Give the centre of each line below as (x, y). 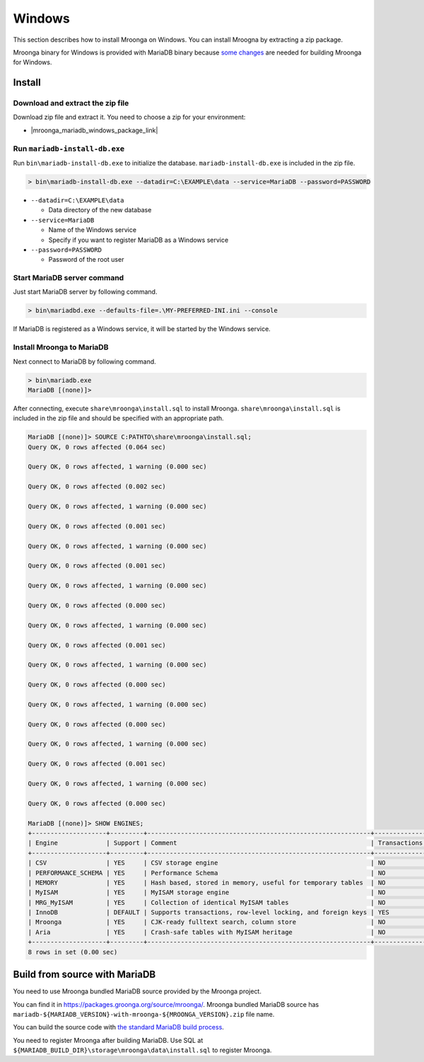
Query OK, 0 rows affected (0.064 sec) (97, 447)
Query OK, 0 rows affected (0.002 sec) (97, 487)
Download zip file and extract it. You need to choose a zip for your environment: (129, 117)
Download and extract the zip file (71, 103)
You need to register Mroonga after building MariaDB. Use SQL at (108, 1040)
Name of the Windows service (93, 230)
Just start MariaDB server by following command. (85, 292)
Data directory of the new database (100, 210)
